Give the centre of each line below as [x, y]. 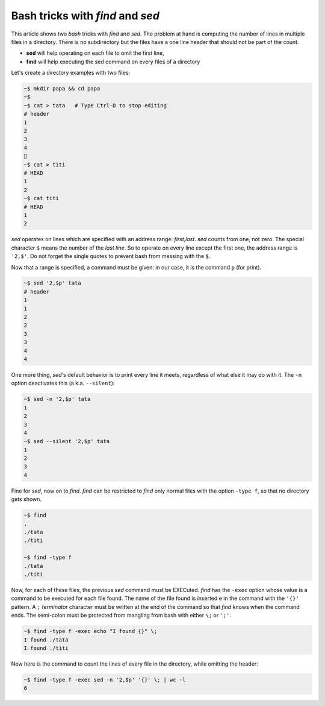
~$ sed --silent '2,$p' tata [67, 441]
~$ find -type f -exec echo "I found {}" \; [91, 631]
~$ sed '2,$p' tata [52, 283]
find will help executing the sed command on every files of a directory [113, 61]
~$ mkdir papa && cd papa [62, 89]
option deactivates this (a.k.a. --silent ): [63, 383]
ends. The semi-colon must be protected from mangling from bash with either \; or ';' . [121, 616]
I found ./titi [46, 648]
